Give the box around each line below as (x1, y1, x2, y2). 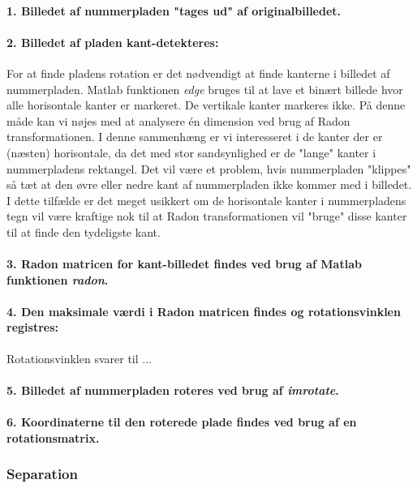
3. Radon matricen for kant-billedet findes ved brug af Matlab (6, 255, 362, 272)
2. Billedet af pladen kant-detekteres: (6, 33, 219, 50)
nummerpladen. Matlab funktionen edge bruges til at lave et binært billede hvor (6, 80, 403, 97)
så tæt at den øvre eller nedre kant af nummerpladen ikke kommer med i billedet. (6, 176, 412, 193)
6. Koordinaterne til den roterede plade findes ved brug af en (6, 413, 357, 430)
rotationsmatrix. (6, 429, 100, 446)
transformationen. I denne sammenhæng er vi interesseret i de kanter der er (6, 128, 383, 145)
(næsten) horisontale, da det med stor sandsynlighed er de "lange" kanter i (6, 143, 376, 161)
